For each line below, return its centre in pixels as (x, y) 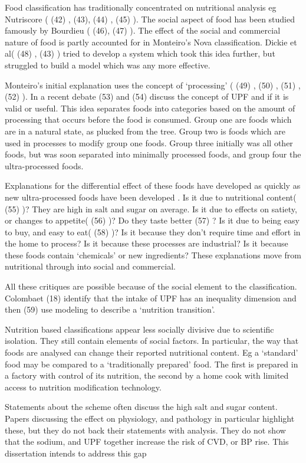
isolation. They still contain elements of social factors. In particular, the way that (152, 341)
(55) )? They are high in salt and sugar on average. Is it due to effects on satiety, (151, 208)
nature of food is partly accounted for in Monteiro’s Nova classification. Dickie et (151, 42)
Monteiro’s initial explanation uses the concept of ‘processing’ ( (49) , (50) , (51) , (153, 85)
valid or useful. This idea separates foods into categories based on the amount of (150, 108)
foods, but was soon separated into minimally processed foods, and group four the (153, 154)
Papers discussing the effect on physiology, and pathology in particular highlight (150, 418)
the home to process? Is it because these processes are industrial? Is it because (147, 243)
